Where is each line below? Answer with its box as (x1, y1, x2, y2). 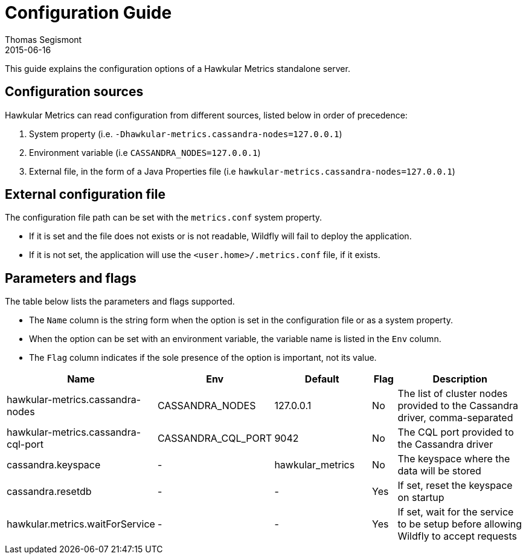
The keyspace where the (397, 453, 510, 465)
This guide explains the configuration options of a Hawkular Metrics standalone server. (5, 63, 350, 74)
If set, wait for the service (397, 506, 514, 519)
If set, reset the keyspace (397, 479, 513, 492)
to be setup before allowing (397, 518, 522, 531)
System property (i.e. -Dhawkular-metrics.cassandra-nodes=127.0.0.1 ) (29, 128, 342, 139)
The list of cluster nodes (397, 387, 508, 400)
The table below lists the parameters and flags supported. (5, 296, 235, 307)
